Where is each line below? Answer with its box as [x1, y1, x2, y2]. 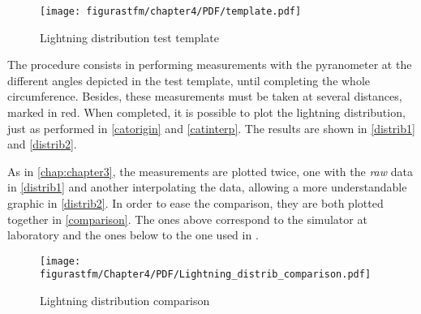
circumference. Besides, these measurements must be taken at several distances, [7, 88, 402, 105]
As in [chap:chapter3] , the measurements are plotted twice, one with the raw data [7, 162, 413, 179]
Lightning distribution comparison [40, 292, 210, 309]
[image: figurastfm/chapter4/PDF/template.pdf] [40, 6, 302, 17]
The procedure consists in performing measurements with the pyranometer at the [7, 56, 412, 73]
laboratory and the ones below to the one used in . [7, 226, 259, 243]
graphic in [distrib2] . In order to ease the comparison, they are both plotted [7, 195, 384, 211]
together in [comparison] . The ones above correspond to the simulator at [7, 210, 367, 227]
